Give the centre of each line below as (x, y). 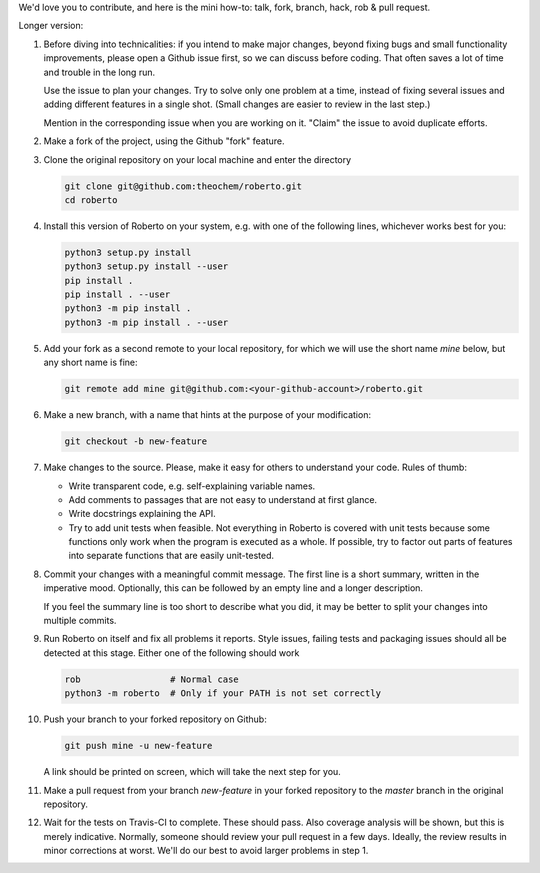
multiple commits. (80, 621)
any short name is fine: (91, 362)
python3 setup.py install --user (146, 266)
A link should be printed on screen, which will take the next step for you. (192, 772)
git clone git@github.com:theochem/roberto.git (183, 186)
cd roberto (91, 199)
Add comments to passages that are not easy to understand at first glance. (223, 499)
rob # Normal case (151, 679)
